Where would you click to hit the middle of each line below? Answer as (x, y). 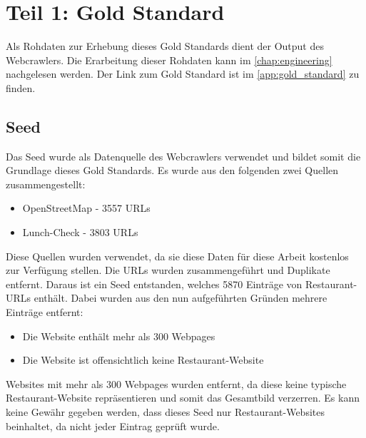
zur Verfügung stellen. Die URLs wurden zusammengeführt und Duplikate (168, 270)
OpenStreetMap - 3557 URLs (86, 208)
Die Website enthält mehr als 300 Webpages (119, 336)
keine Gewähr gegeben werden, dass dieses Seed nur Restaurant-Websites (165, 412)
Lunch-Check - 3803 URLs (80, 232)
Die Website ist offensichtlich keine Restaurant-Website (143, 360)
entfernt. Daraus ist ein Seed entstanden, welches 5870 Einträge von (154, 284)
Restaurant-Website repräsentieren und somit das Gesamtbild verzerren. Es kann (183, 398)
